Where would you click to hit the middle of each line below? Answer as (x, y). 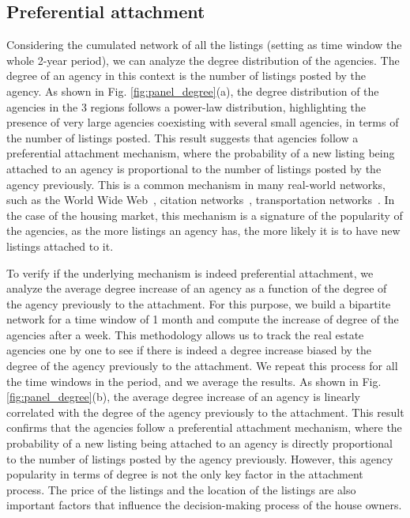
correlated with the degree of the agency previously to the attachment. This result (205, 412)
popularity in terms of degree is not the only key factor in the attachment (185, 474)
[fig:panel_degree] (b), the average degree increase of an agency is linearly (183, 397)
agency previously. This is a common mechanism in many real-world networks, (196, 184)
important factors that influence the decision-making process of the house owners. (204, 505)
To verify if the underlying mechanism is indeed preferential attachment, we (190, 272)
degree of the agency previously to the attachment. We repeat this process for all (202, 366)
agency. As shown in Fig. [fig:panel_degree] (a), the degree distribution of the (193, 91)
